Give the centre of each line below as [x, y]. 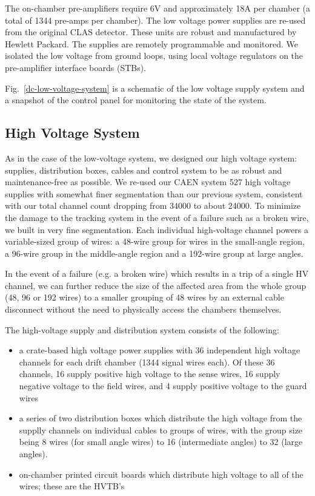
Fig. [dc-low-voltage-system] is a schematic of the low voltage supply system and [155, 88]
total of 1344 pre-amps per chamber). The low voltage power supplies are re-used [155, 20]
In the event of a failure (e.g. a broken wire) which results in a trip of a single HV [157, 273]
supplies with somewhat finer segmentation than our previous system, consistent [154, 193]
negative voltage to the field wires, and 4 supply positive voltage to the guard [163, 386]
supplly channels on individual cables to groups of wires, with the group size [161, 430]
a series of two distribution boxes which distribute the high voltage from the [161, 418]
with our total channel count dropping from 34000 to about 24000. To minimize [153, 206]
